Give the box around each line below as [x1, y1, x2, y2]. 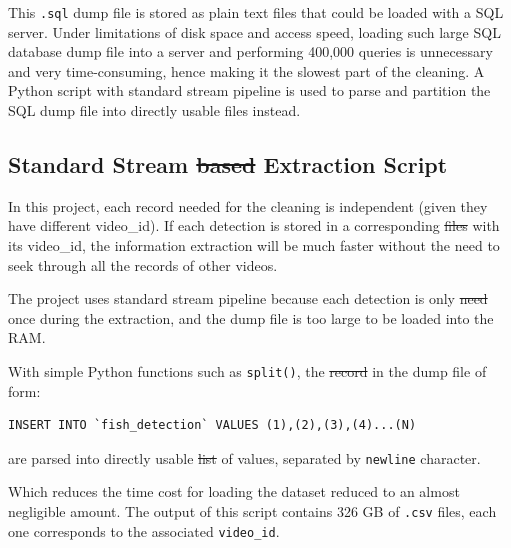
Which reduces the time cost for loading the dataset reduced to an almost [8, 481, 460, 502]
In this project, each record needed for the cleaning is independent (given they [8, 195, 488, 216]
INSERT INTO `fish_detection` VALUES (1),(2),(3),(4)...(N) [8, 418, 417, 433]
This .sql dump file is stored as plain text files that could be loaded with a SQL [8, 2, 504, 22]
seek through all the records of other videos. [8, 254, 278, 275]
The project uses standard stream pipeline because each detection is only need [8, 288, 488, 309]
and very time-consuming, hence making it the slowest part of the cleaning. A [8, 60, 485, 81]
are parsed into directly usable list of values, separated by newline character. [8, 447, 481, 468]
